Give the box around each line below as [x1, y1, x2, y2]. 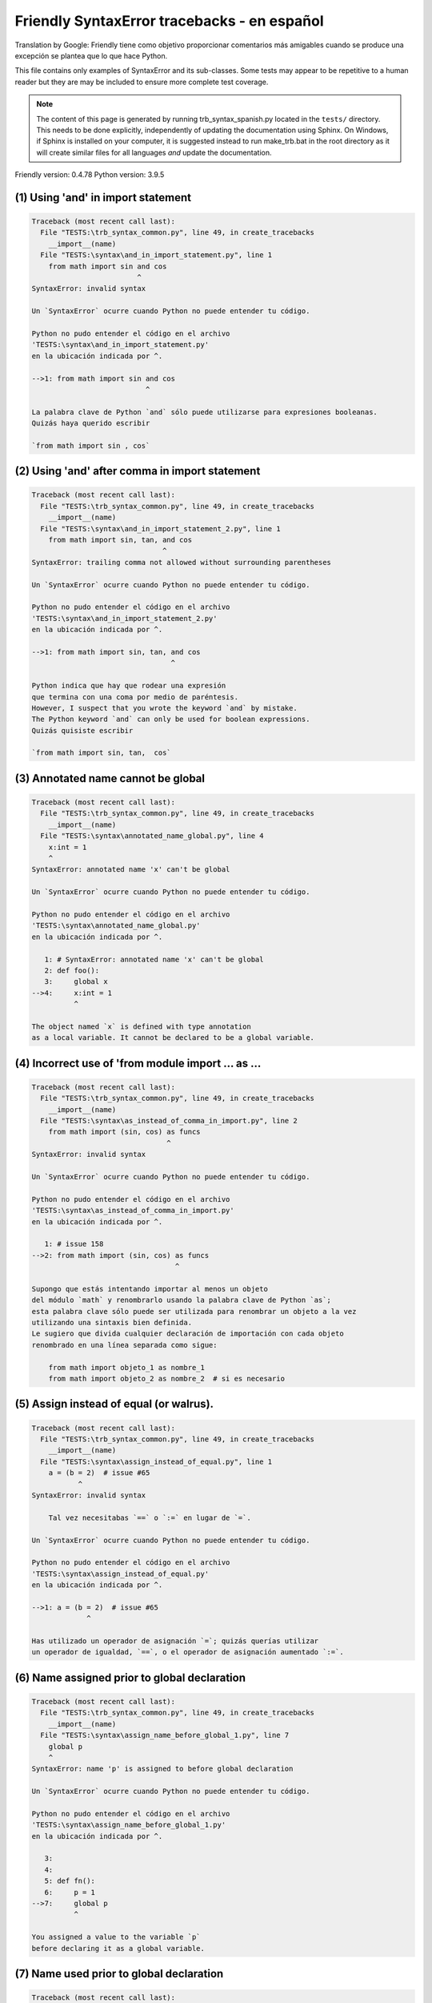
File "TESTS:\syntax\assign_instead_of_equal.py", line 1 [40, 1457, 273, 1466]
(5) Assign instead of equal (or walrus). [14, 1397, 214, 1411]
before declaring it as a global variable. [31, 1944, 206, 1953]
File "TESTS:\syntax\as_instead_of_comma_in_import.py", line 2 [40, 1116, 298, 1126]
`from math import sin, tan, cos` [31, 748, 171, 757]
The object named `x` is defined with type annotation [31, 1022, 251, 1031]
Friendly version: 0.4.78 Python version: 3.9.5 [14, 170, 165, 179]
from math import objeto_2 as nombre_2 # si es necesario [48, 1374, 286, 1383]
